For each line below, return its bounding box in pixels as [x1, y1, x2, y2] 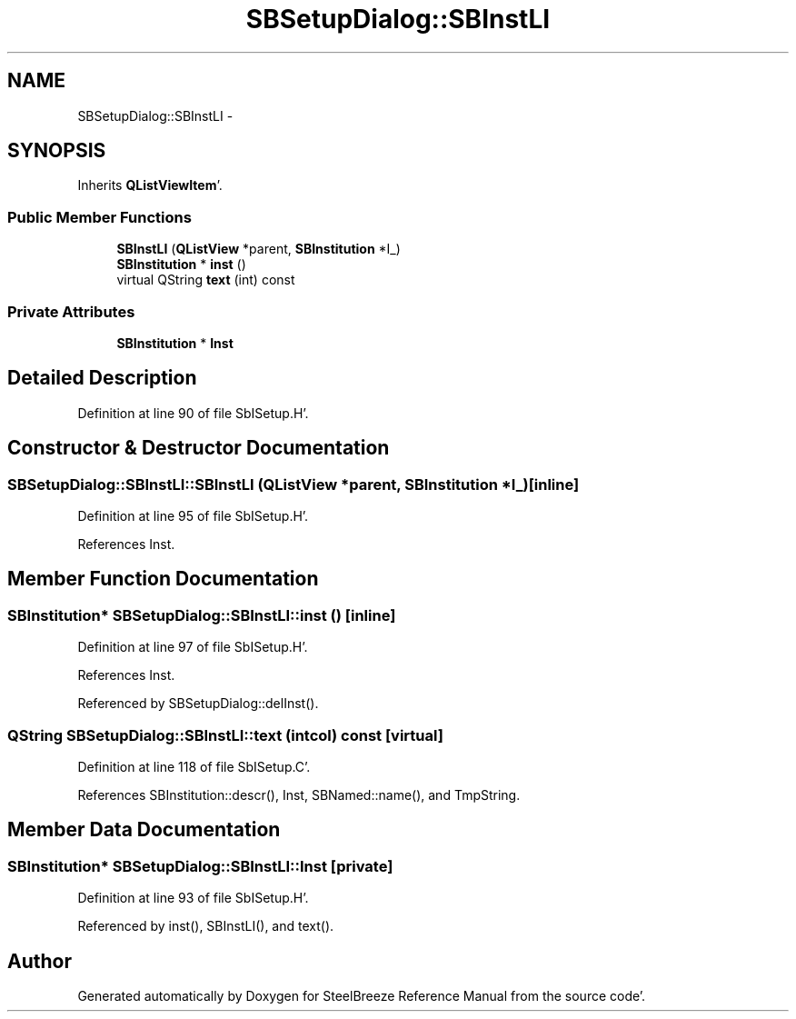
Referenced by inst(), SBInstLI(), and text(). [77, 918, 334, 934]
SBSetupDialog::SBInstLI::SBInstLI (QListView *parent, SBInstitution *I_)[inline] [7, 475, 580, 494]
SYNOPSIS [7, 139, 106, 163]
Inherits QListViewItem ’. [77, 177, 223, 194]
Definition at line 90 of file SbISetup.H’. [77, 405, 309, 421]
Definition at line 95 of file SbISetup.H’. [77, 508, 309, 524]
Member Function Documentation [7, 567, 319, 591]
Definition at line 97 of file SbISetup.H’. [77, 639, 308, 655]
